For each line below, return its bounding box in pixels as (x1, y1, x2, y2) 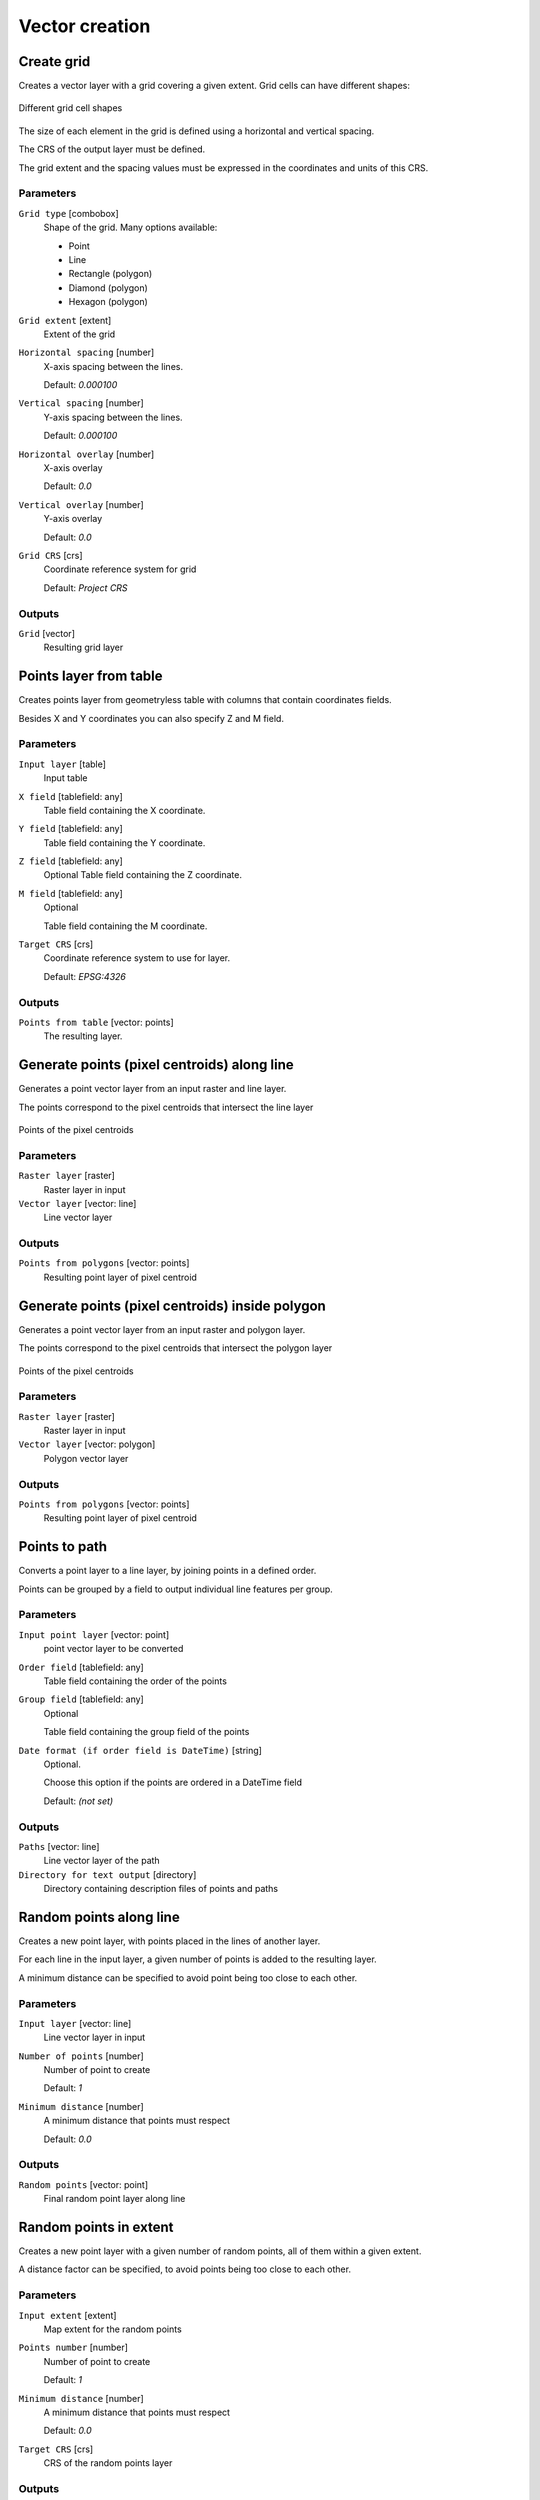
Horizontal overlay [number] (18, 448, 155, 460)
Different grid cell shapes (18, 102, 123, 114)
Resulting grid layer (43, 641, 124, 654)
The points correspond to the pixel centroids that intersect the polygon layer (18, 1342, 333, 1354)
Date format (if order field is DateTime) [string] (18, 1744, 262, 1756)
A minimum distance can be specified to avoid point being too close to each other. (18, 1971, 358, 1984)
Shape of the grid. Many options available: (43, 221, 218, 234)
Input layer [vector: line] (18, 2017, 132, 2029)
